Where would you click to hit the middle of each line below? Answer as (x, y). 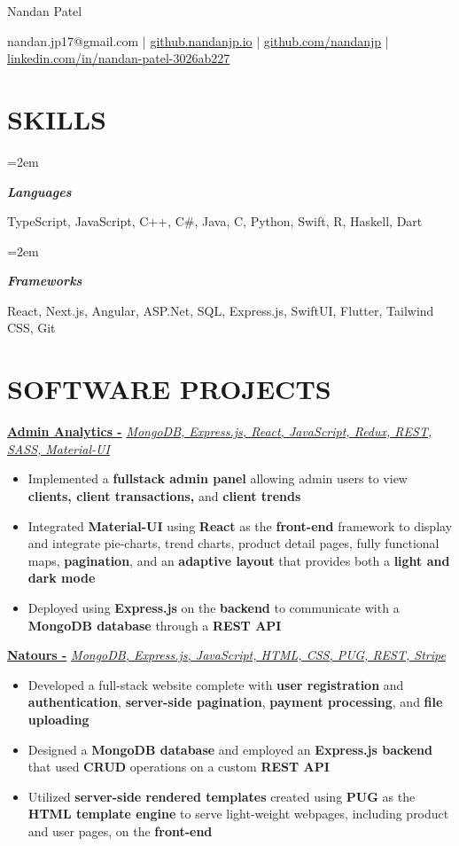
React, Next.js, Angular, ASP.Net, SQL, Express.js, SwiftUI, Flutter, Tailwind (221, 310)
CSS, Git (31, 328)
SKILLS (57, 118)
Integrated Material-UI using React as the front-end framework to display (240, 525)
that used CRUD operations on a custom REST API (179, 767)
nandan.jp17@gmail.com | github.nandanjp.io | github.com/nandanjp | (198, 40)
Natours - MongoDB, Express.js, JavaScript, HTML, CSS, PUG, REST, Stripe (226, 655)
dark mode (62, 578)
